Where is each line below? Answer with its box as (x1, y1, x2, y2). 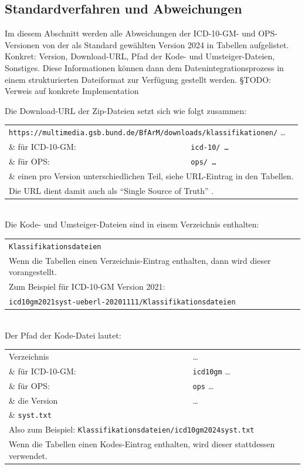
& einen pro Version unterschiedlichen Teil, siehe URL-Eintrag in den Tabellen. (9, 169, 294, 182)
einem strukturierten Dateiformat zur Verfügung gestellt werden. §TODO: (5, 73, 272, 85)
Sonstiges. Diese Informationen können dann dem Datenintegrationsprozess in (5, 61, 284, 73)
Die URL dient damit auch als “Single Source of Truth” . (9, 184, 214, 196)
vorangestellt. (9, 266, 57, 278)
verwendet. (9, 449, 48, 461)
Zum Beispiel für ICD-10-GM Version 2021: (9, 280, 165, 293)
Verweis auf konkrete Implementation (5, 85, 139, 97)
